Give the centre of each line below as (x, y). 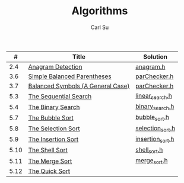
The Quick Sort (49, 171)
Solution (156, 56)
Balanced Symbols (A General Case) (79, 86)
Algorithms (100, 11)
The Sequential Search (60, 96)
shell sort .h (149, 150)
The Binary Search (54, 107)
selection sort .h (156, 129)
